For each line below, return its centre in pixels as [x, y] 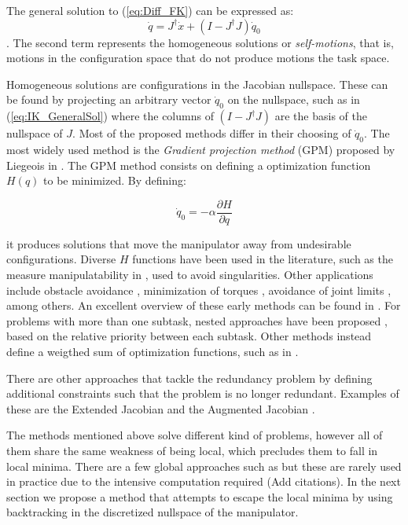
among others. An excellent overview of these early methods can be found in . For [204, 305]
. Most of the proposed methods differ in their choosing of [212, 133]
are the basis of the [321, 116]
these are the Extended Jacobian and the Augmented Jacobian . [161, 408]
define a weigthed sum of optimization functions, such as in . [153, 351]
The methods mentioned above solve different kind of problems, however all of [195, 435]
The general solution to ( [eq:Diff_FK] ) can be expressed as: [150, 10]
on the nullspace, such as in [294, 99]
